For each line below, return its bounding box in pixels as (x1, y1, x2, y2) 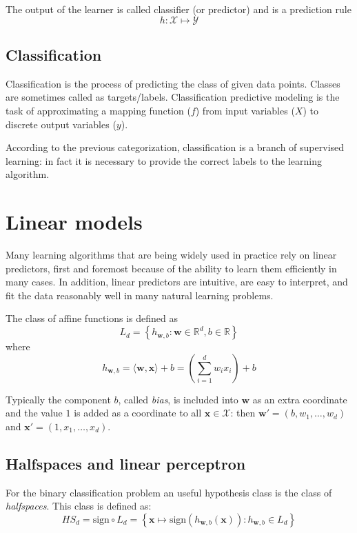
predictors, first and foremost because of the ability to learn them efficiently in (6, 261, 337, 275)
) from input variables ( (195, 103, 295, 117)
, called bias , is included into (118, 392, 238, 406)
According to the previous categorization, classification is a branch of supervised (6, 140, 345, 154)
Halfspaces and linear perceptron (6, 452, 246, 474)
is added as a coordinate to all (74, 405, 202, 420)
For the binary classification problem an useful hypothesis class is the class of (6, 485, 332, 499)
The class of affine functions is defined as (6, 311, 178, 325)
